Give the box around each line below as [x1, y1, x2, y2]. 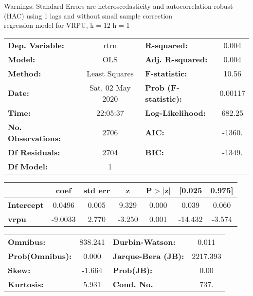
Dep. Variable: [8, 39, 64, 51]
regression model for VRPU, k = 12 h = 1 [4, 20, 130, 30]
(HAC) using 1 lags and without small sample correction [4, 10, 173, 20]
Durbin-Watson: [112, 236, 176, 247]
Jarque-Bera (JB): [112, 250, 184, 261]
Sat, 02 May [89, 81, 131, 93]
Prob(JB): [112, 264, 153, 276]
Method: [8, 67, 41, 79]
